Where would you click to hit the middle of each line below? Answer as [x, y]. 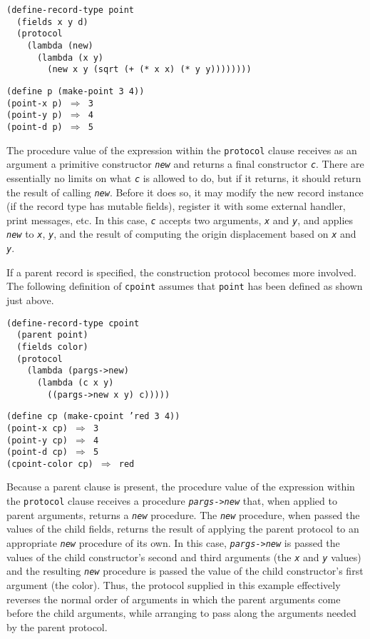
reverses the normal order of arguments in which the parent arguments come [174, 599]
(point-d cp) [37, 452]
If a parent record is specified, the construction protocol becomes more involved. [181, 272]
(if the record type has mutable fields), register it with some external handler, [176, 206]
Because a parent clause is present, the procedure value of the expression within [181, 487]
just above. [30, 300]
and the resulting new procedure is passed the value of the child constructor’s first [185, 571]
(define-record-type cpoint [73, 323]
